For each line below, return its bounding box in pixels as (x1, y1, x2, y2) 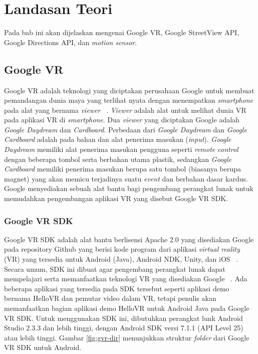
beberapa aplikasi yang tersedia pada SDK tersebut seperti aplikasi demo (4, 283, 229, 293)
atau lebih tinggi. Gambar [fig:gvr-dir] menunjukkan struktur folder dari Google (4, 332, 249, 342)
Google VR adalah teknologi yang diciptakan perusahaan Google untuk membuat (4, 85, 254, 95)
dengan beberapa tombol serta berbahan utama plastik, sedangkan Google (4, 153, 231, 164)
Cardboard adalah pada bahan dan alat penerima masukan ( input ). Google (4, 134, 231, 144)
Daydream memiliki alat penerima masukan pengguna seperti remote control (4, 144, 238, 154)
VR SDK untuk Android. (4, 342, 82, 352)
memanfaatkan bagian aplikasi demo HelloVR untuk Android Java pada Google (4, 303, 249, 313)
